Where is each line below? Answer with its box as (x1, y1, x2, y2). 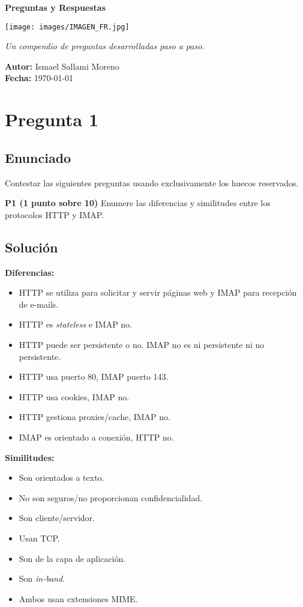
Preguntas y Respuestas (5, 1, 106, 13)
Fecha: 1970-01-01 (5, 72, 74, 84)
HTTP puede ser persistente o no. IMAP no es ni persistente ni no (19, 338, 265, 350)
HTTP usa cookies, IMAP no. (19, 390, 130, 403)
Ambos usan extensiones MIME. (19, 592, 138, 605)
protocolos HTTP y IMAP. (5, 208, 104, 221)
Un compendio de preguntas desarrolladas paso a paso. (5, 40, 205, 52)
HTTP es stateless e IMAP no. (19, 318, 133, 331)
